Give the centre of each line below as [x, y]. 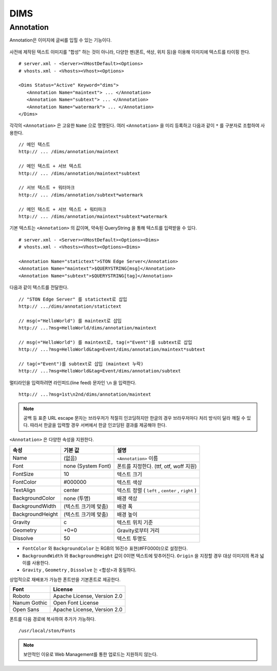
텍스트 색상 [129, 482]
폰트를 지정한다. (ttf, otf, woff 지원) [157, 467]
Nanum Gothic [30, 603]
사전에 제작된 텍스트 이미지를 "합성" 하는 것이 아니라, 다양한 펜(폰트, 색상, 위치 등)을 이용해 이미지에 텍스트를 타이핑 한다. [130, 52]
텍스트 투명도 [132, 538]
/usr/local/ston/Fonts [47, 631]
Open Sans [26, 610]
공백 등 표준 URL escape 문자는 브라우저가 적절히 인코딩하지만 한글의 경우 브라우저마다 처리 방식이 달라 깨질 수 [134, 418]
